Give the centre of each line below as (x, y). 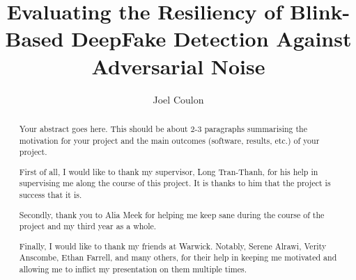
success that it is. (51, 195)
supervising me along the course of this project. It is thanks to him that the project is (175, 183)
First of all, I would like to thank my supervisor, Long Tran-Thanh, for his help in (169, 171)
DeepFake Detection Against (211, 39)
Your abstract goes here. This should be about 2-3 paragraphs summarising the (163, 128)
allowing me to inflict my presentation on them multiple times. (133, 269)
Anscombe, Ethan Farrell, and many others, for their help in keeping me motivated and (178, 257)
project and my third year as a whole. (88, 226)
